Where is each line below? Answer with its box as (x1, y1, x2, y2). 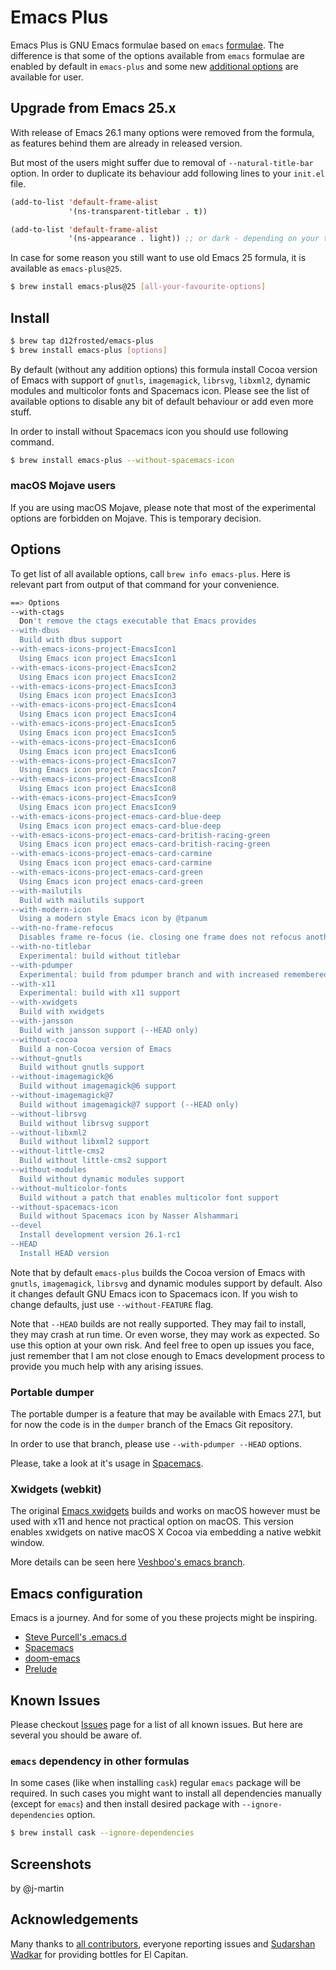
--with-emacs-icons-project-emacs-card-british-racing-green (10, 830, 271, 840)
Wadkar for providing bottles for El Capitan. (10, 1948, 189, 1960)
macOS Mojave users (10, 479, 117, 493)
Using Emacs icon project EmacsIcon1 (19, 653, 177, 663)
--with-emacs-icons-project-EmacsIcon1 (10, 644, 177, 655)
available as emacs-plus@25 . (10, 262, 123, 275)
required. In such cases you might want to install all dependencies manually (10, 1787, 322, 1800)
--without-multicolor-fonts (10, 1183, 128, 1193)
